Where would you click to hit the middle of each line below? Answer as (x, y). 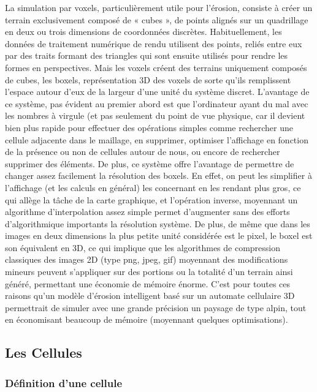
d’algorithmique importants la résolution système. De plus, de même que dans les (158, 223)
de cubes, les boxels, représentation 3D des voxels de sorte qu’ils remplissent (148, 79)
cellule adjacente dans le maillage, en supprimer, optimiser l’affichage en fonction (157, 139)
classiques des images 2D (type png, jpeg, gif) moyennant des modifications (147, 259)
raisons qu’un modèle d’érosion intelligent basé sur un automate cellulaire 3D (150, 296)
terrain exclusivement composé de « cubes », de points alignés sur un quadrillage (157, 19)
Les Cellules (44, 352)
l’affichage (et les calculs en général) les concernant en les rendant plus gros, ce (153, 187)
